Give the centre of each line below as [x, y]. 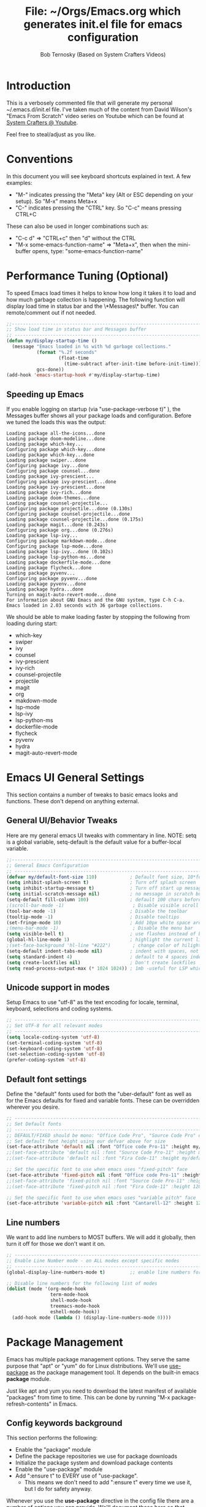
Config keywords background [64, 1423]
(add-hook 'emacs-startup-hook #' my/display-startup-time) [83, 375]
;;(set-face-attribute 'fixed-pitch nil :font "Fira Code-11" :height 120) [105, 1186]
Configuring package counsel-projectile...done [68, 514]
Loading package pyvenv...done [46, 584]
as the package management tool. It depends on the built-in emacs [114, 1372]
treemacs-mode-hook [75, 1306]
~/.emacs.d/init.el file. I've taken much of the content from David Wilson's [99, 109]
